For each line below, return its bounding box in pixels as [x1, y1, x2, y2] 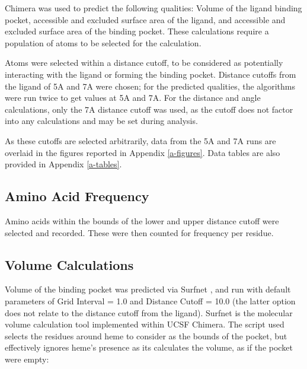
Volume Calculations [5, 255, 134, 273]
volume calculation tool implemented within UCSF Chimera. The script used [5, 318, 284, 330]
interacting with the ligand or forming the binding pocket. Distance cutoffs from [5, 68, 296, 80]
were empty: [5, 352, 49, 365]
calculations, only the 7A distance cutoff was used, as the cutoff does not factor [5, 103, 293, 115]
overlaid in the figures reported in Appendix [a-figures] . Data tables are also [5, 146, 280, 158]
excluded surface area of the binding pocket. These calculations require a [5, 25, 269, 37]
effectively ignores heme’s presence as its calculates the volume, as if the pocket [5, 341, 293, 354]
